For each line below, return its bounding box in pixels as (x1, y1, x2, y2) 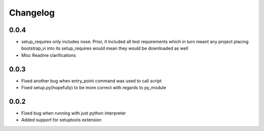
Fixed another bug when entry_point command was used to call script (21, 78, 162, 84)
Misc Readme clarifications (21, 52, 76, 58)
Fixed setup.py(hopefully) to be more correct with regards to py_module (21, 85, 166, 91)
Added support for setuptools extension (21, 117, 102, 123)
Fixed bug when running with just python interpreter (21, 110, 126, 116)
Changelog (9, 7, 55, 18)
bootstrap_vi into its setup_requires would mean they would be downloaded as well (21, 45, 188, 51)
